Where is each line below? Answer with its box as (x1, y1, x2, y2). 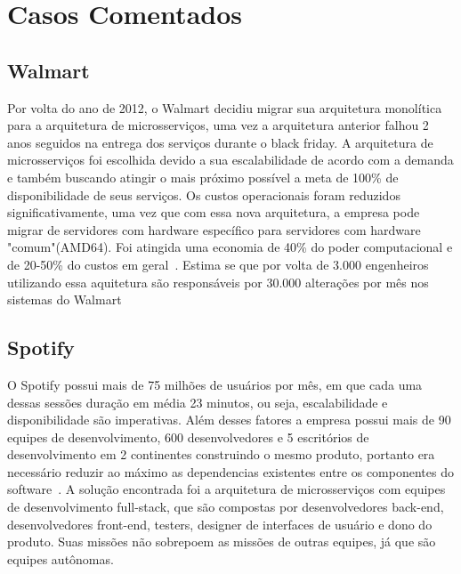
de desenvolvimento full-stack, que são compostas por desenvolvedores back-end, (7, 497, 444, 516)
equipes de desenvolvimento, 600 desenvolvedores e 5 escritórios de (7, 427, 369, 446)
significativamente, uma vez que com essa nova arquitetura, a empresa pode (7, 203, 420, 222)
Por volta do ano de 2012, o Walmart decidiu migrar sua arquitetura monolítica (7, 98, 442, 117)
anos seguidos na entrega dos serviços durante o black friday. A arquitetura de (7, 133, 433, 151)
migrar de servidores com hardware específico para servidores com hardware (7, 220, 421, 238)
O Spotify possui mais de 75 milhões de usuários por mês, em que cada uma (7, 375, 423, 393)
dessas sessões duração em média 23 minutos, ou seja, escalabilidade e (7, 392, 388, 411)
